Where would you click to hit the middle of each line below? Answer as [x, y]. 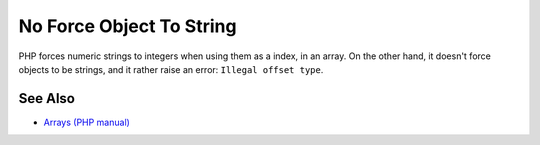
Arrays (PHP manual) [86, 122]
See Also [46, 98]
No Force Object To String [127, 26]
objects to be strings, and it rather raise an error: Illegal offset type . [171, 69]
